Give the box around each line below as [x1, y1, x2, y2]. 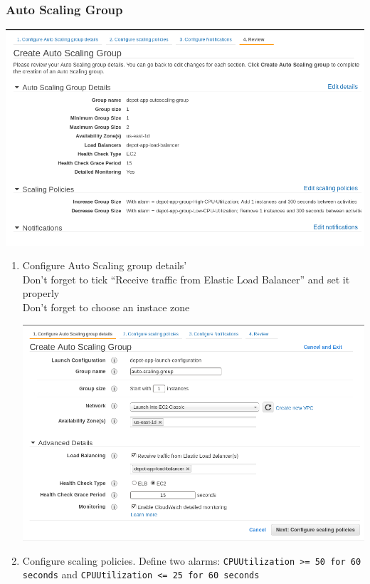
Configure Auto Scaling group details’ [22, 258, 187, 273]
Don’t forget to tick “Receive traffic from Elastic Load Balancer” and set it [22, 271, 350, 286]
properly [22, 286, 60, 301]
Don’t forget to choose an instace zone [22, 299, 190, 314]
